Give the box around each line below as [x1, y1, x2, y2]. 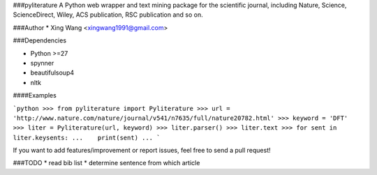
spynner [30, 59, 54, 67]
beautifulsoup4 [30, 68, 75, 77]
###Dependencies [13, 36, 66, 45]
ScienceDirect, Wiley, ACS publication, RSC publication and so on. [13, 10, 204, 19]
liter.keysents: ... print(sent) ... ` [13, 133, 161, 142]
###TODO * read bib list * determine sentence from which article [13, 159, 200, 167]
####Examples [13, 91, 57, 100]
